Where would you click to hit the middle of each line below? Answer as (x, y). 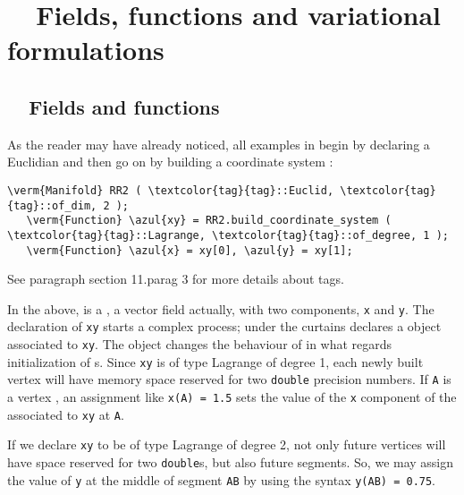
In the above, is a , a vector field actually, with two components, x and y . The (221, 308)
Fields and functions (124, 106)
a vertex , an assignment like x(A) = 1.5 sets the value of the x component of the (232, 397)
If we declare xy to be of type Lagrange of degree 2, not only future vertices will (227, 444)
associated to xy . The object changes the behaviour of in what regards (200, 344)
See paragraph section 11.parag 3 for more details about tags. (176, 279)
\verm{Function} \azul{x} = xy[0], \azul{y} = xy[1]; (190, 250)
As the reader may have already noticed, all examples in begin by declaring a (219, 144)
